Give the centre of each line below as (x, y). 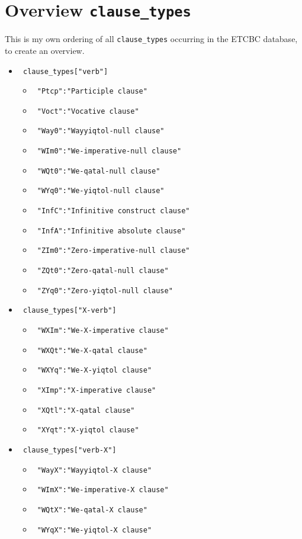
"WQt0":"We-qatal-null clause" (99, 171)
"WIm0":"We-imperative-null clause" (109, 151)
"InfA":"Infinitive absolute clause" (111, 231)
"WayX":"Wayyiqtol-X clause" (94, 470)
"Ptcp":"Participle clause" (92, 92)
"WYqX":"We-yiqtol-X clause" (94, 530)
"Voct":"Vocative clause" (88, 111)
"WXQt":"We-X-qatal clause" (92, 350)
